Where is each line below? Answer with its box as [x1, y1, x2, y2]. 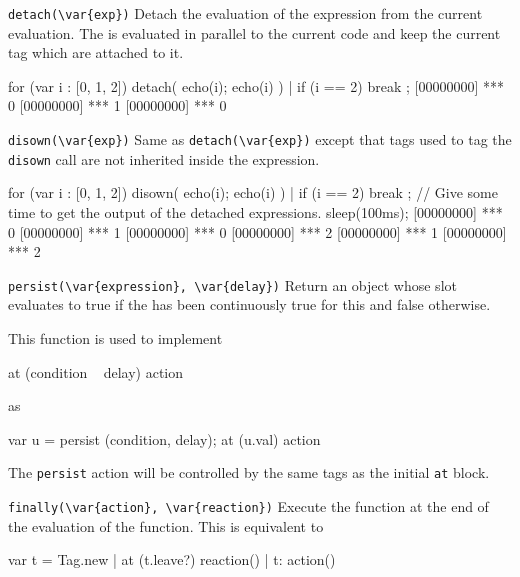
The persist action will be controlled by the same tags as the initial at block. [8, 462, 490, 483]
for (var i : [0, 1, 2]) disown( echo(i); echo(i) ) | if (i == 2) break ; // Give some [8, 182, 498, 203]
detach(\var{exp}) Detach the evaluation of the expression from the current [8, 3, 483, 23]
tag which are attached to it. [8, 42, 184, 63]
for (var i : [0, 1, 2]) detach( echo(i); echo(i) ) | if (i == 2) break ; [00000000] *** [8, 75, 504, 96]
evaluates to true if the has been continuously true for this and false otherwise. [8, 294, 491, 315]
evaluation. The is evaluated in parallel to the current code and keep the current [8, 22, 501, 43]
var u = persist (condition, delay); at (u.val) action [8, 428, 321, 449]
